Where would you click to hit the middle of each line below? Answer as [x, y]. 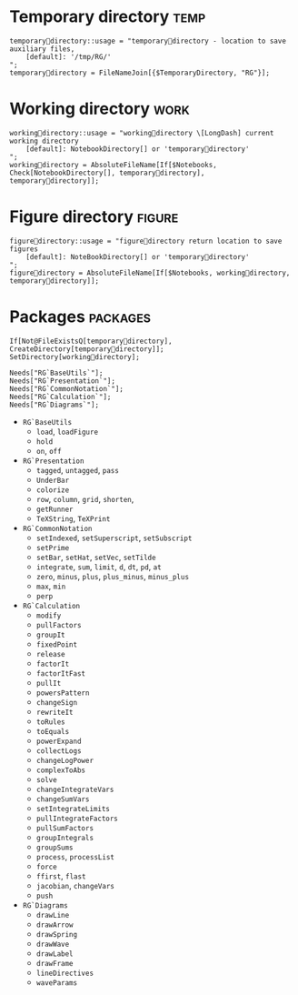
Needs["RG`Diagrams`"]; [55, 405]
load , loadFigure [67, 431]
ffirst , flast [61, 876]
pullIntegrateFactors [77, 819]
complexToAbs [61, 770]
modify [49, 616]
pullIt [49, 683]
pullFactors [59, 625]
